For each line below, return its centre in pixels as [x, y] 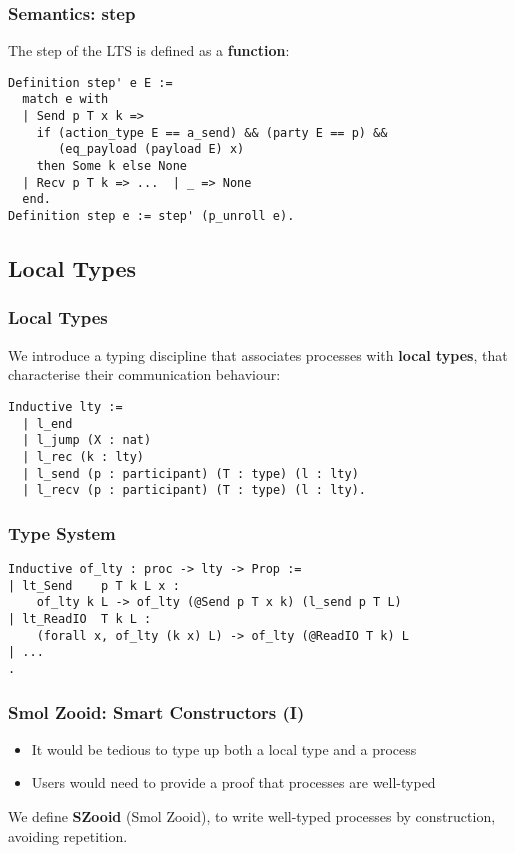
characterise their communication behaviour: [144, 374]
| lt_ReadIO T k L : [80, 619]
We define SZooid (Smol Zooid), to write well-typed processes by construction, [252, 816]
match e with [65, 99]
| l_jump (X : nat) [87, 440]
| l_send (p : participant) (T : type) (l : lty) [190, 473]
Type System [62, 532]
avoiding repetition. [68, 835]
